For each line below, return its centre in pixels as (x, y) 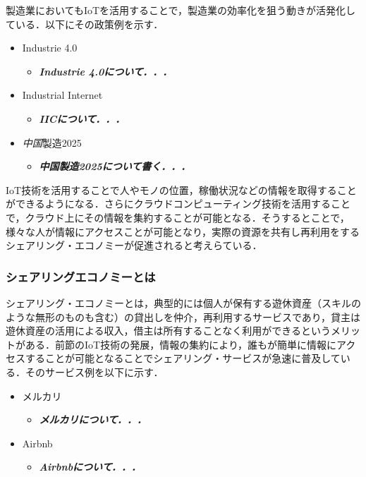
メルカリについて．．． (93, 419)
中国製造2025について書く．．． (115, 166)
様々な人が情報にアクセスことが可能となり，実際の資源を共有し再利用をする (183, 231)
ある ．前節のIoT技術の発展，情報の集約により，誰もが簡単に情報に (181, 344)
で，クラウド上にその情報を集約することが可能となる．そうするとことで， (178, 217)
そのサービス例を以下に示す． (94, 372)
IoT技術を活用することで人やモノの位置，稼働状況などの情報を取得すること (181, 189)
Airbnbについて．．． (90, 467)
